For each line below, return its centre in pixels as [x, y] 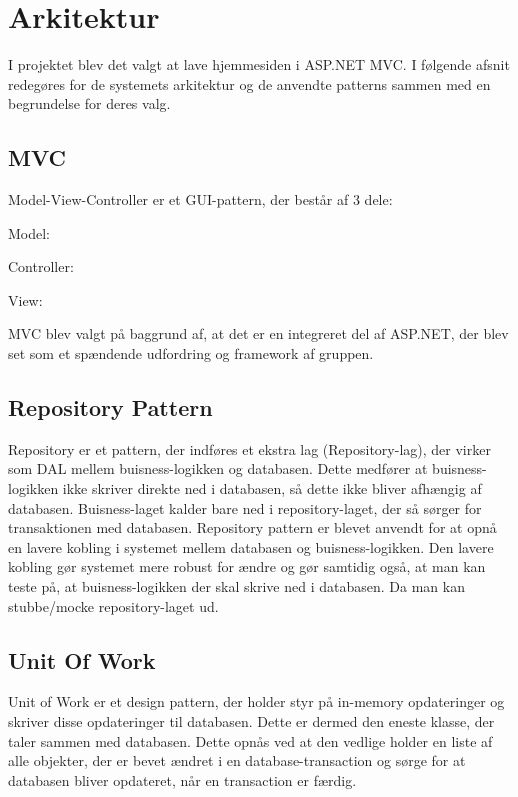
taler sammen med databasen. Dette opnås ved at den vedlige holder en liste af [250, 740]
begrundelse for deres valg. [89, 103]
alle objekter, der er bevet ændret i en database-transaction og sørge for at [237, 760]
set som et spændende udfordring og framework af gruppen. [191, 353]
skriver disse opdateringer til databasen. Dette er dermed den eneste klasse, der [251, 721]
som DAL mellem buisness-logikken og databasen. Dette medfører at [218, 468]
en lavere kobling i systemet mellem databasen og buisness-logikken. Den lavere [251, 546]
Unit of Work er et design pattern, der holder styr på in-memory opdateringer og [256, 701]
